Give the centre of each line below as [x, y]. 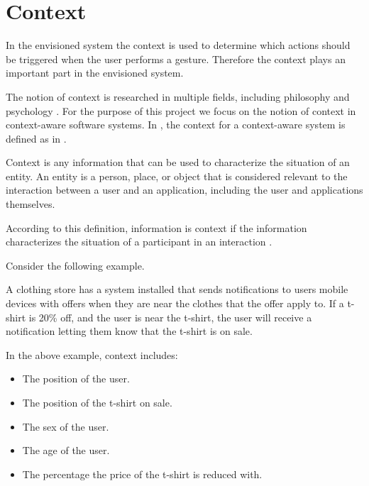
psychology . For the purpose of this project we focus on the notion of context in [181, 110]
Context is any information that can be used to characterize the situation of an [178, 162]
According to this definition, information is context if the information [156, 227]
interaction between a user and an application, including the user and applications [184, 190]
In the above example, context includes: [92, 354]
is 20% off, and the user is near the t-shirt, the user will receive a [170, 317]
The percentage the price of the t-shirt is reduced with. [142, 474]
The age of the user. [66, 450]
